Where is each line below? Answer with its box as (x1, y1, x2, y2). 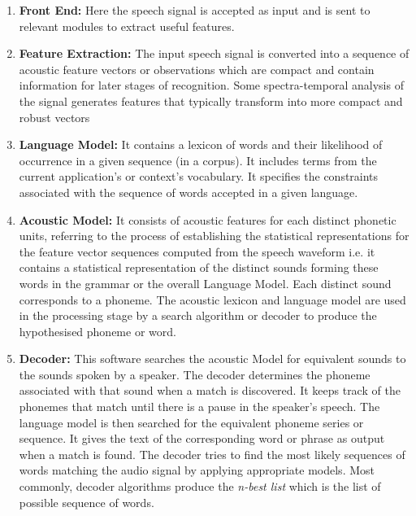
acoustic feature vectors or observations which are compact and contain (19, 60, 375, 77)
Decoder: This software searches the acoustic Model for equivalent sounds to (19, 350, 406, 367)
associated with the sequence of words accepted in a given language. (19, 183, 358, 200)
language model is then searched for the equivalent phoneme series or (19, 413, 364, 431)
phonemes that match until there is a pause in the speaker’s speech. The (19, 398, 380, 415)
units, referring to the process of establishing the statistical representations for (19, 227, 409, 244)
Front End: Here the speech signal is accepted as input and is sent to (19, 2, 370, 18)
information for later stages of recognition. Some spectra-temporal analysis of (19, 77, 404, 94)
